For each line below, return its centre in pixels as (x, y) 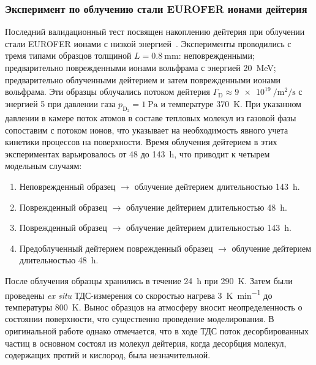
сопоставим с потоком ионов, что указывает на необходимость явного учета (147, 130)
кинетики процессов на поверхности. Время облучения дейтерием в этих (141, 142)
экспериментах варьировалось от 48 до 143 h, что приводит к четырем (137, 153)
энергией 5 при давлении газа (60, 103)
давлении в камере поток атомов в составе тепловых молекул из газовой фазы (151, 117)
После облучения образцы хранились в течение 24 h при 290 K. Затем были (149, 280)
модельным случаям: (43, 166)
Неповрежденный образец (67, 186)
